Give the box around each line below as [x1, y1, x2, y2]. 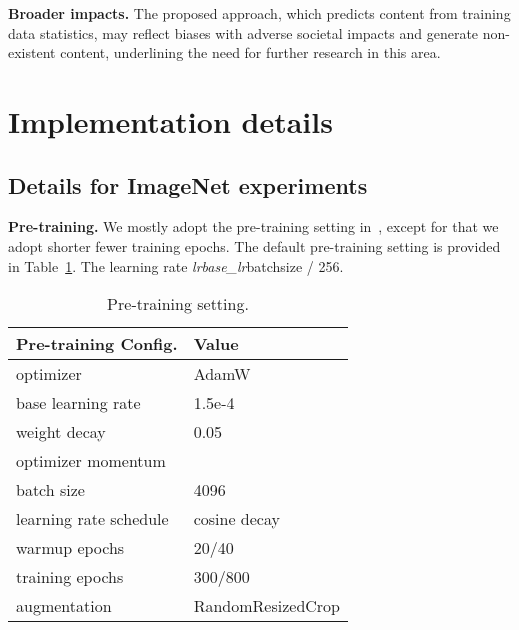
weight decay [16, 420, 106, 444]
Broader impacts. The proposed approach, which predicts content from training [8, 3, 511, 23]
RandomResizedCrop [193, 594, 340, 618]
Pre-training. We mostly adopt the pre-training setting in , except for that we [8, 216, 499, 237]
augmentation [16, 594, 112, 618]
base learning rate [16, 391, 141, 415]
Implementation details [8, 100, 333, 141]
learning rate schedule [16, 507, 169, 531]
